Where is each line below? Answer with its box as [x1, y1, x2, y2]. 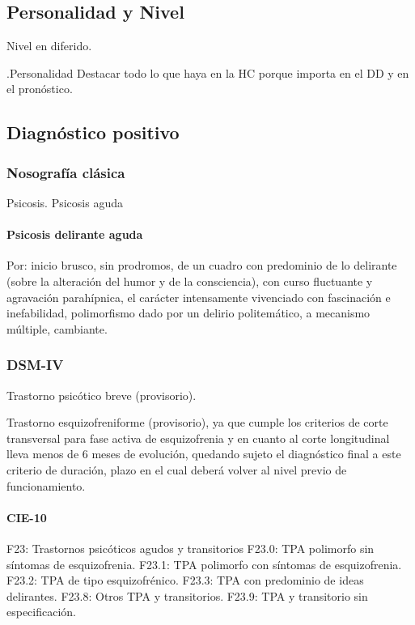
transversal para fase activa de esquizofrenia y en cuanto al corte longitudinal [6, 429, 390, 446]
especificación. [6, 603, 77, 620]
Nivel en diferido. [6, 37, 92, 54]
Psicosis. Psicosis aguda [6, 193, 123, 210]
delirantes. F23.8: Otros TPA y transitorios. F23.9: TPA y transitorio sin [6, 587, 368, 604]
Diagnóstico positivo [6, 120, 180, 145]
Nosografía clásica [6, 162, 125, 182]
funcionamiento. [6, 477, 86, 494]
